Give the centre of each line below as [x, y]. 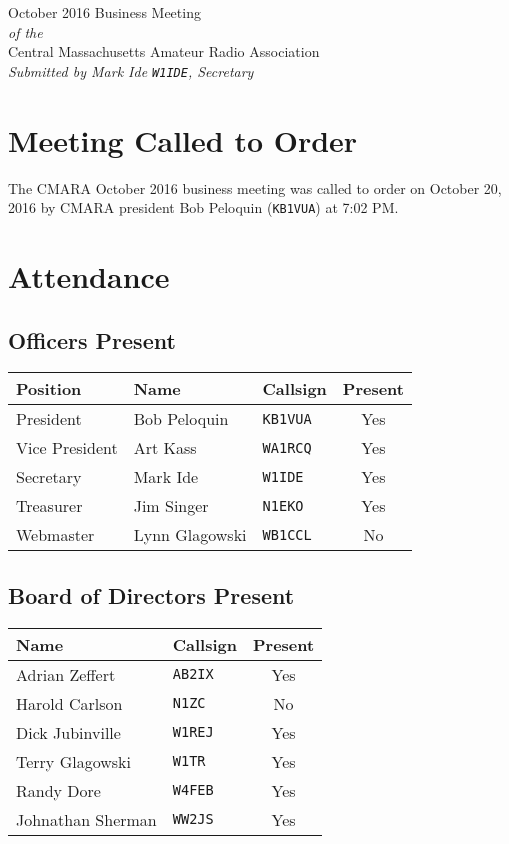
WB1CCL [287, 534]
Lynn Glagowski [190, 535]
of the [25, 31]
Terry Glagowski [73, 761]
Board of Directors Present [151, 594]
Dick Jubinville [68, 732]
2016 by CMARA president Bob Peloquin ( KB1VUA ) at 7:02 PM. [203, 207]
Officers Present [92, 339]
